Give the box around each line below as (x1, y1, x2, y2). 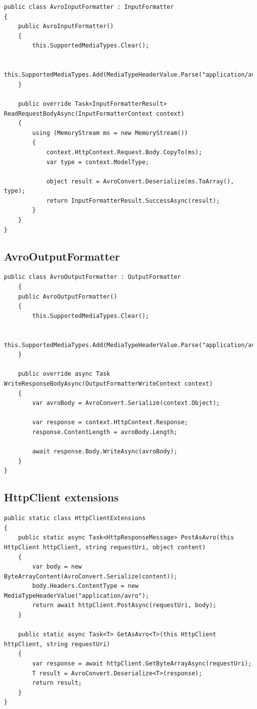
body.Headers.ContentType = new (32, 582, 139, 590)
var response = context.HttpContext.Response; (32, 419, 188, 426)
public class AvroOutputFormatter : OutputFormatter (4, 273, 181, 281)
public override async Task (18, 370, 110, 378)
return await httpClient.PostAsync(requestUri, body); (32, 602, 216, 609)
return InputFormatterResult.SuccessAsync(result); (46, 197, 220, 204)
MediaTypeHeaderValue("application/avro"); (4, 592, 149, 599)
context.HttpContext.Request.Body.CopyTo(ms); (46, 148, 202, 156)
